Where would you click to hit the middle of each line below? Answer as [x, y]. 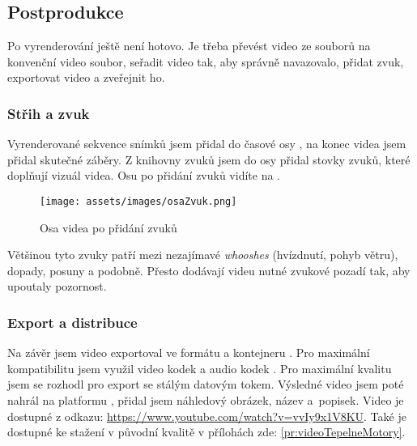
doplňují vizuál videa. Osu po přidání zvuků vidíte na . [144, 175]
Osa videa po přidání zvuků [109, 227]
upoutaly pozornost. [57, 286]
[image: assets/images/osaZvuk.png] [138, 201]
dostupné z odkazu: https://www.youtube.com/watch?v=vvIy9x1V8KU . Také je [207, 416]
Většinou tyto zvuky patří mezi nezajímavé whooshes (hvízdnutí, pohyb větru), [203, 255]
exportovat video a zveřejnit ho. [86, 77]
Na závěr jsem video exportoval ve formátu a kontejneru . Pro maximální [189, 353]
